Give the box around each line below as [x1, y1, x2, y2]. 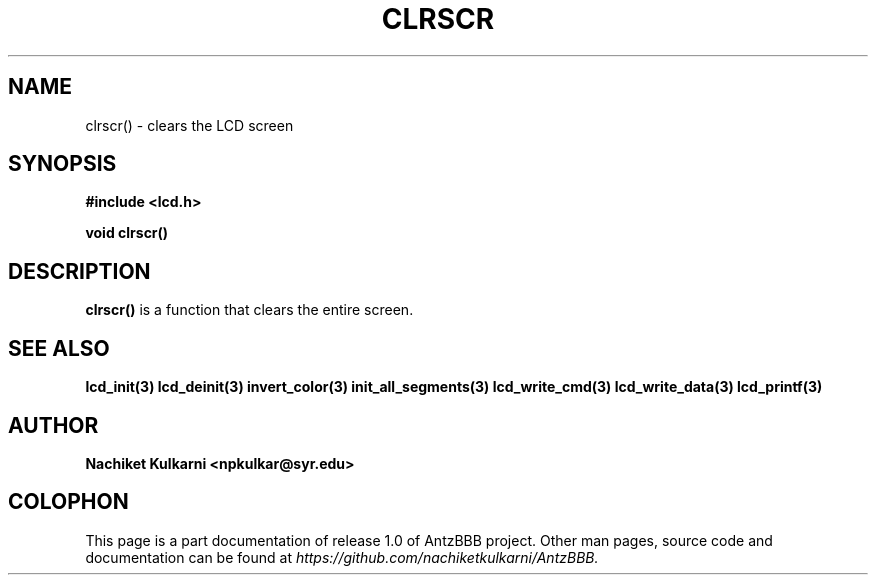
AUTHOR [8, 412, 99, 438]
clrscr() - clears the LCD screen [85, 116, 294, 134]
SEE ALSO [8, 335, 110, 361]
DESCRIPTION [8, 258, 151, 284]
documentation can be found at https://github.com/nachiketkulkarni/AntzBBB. [85, 548, 599, 566]
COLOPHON [8, 489, 129, 515]
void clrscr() [85, 224, 169, 242]
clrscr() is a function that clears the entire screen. [85, 301, 414, 319]
